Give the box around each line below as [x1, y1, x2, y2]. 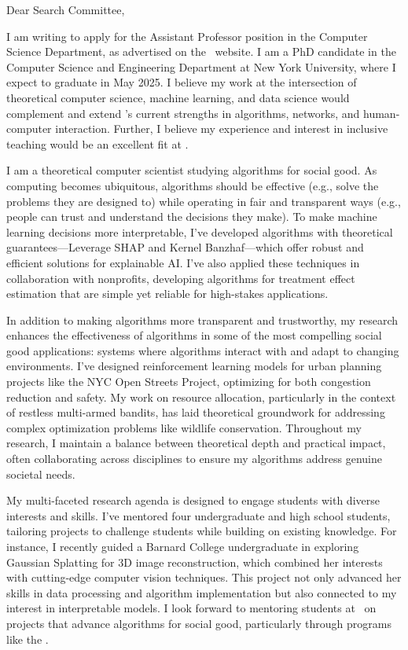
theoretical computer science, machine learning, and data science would [6, 89, 350, 105]
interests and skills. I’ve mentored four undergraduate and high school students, [6, 507, 391, 523]
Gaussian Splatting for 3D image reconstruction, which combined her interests [6, 553, 383, 570]
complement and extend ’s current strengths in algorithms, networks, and [6, 105, 360, 121]
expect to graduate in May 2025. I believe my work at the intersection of [6, 74, 357, 90]
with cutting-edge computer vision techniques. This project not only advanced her [6, 569, 402, 586]
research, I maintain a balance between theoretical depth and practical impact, [6, 435, 386, 451]
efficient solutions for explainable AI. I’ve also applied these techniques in [6, 254, 360, 270]
